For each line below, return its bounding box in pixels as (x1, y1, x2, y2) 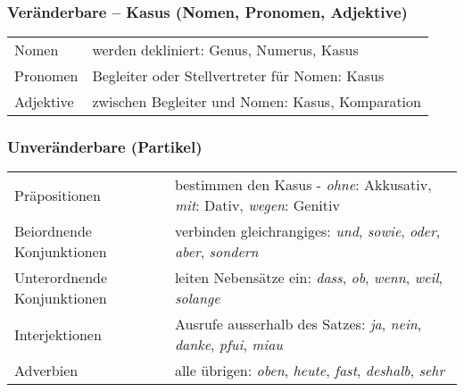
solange (174, 288, 220, 309)
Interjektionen (14, 323, 102, 345)
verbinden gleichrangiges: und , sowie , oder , (174, 221, 441, 242)
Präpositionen (14, 184, 101, 205)
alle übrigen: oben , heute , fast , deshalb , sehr (174, 360, 445, 381)
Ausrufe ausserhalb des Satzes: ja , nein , (174, 313, 422, 335)
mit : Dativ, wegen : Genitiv (174, 195, 340, 216)
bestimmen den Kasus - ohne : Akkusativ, (174, 174, 432, 196)
